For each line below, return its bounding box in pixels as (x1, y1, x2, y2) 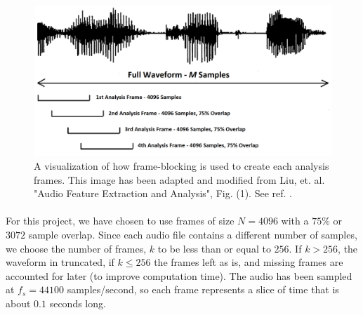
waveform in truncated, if (6, 255, 114, 269)
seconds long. (49, 296, 106, 311)
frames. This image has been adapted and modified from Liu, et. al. (34, 172, 325, 187)
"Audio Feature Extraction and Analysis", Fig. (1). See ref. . (34, 186, 292, 201)
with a (281, 213, 309, 228)
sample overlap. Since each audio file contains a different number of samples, (28, 227, 357, 242)
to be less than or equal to (157, 241, 271, 255)
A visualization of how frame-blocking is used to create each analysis (34, 159, 329, 173)
